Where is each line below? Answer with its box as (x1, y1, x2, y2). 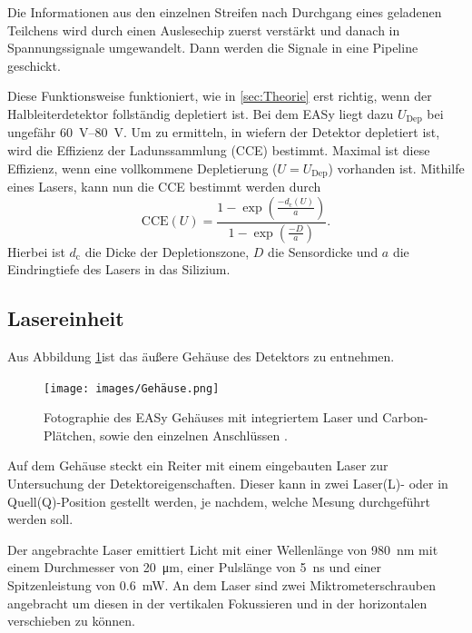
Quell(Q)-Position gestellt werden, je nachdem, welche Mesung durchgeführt (7, 491, 431, 510)
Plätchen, (44, 425, 96, 444)
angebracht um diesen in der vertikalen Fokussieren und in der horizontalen (7, 593, 428, 612)
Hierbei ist (7, 242, 65, 261)
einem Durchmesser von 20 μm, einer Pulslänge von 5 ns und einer (7, 558, 382, 577)
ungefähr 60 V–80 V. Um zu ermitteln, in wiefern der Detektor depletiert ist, (7, 123, 440, 142)
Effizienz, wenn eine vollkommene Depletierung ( (7, 158, 278, 177)
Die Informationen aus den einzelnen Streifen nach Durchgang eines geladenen (7, 3, 442, 21)
